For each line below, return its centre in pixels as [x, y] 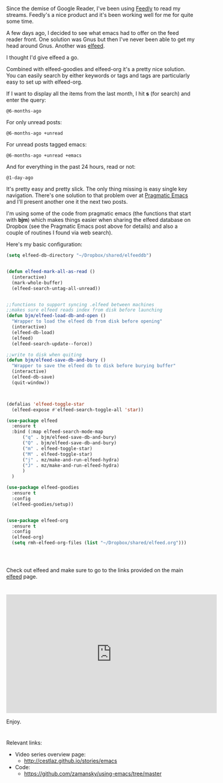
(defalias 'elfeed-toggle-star [45, 404]
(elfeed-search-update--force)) [52, 344]
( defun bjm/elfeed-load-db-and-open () [56, 316]
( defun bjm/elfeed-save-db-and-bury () [56, 360]
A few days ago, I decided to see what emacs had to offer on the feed [93, 33]
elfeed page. [22, 577]
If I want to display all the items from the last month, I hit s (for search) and [98, 94]
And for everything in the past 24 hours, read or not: [71, 167]
